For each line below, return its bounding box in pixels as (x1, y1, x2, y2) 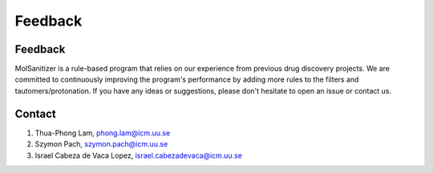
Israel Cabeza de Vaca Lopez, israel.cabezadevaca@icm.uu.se (34, 151, 242, 160)
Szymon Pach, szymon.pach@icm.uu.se (34, 139, 168, 149)
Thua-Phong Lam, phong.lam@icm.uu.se (34, 128, 171, 138)
